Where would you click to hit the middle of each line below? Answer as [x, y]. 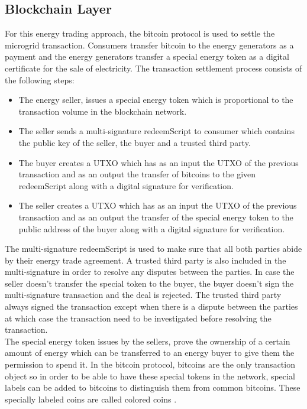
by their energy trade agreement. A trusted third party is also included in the [146, 260]
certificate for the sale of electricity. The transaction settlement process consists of [153, 68]
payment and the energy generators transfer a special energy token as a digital [147, 56]
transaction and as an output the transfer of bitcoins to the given [137, 174]
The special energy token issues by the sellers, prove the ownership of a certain [148, 341]
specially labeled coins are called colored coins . [91, 399]
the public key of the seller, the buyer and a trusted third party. [135, 142]
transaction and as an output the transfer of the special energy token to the [156, 217]
